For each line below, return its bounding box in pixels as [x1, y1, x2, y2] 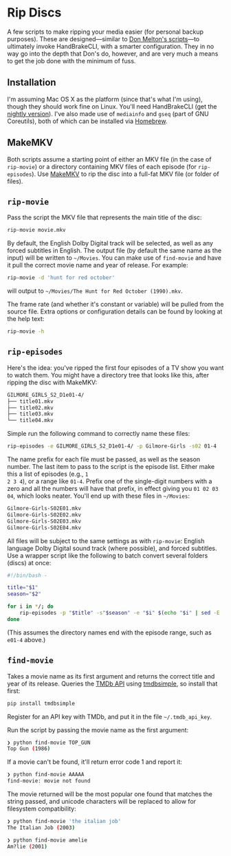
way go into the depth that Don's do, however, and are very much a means [7, 50, 219, 58]
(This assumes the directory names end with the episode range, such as [7, 628, 212, 637]
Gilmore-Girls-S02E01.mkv [7, 505, 81, 512]
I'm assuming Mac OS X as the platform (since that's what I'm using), [7, 95, 203, 103]
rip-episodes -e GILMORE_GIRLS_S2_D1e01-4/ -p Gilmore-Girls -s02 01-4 [7, 443, 217, 450]
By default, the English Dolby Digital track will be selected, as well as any [7, 239, 213, 248]
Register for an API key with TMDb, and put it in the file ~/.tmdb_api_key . [7, 712, 212, 721]
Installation [7, 77, 56, 89]
